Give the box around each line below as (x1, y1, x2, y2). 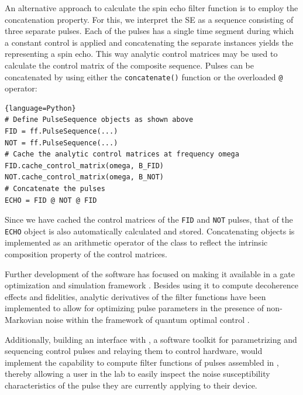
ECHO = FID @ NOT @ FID (5, 196, 97, 205)
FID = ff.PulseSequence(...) (5, 127, 118, 135)
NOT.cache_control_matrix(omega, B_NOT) (5, 173, 164, 182)
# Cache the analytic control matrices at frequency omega (5, 150, 239, 159)
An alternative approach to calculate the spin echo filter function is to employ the (5, 2, 298, 13)
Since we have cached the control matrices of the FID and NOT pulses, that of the (5, 213, 293, 226)
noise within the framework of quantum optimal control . (45, 314, 250, 326)
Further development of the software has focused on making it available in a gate (5, 267, 295, 280)
